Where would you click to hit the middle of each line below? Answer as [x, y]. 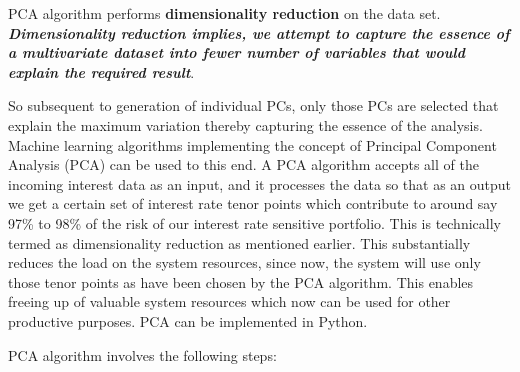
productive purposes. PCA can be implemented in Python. [188, 320]
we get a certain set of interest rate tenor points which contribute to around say [253, 203]
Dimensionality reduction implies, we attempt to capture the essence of [259, 32]
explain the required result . [101, 71]
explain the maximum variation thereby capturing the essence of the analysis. [245, 124]
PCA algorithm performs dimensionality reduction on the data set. [224, 13]
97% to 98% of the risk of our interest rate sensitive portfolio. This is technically [254, 222]
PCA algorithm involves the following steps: [142, 354]
